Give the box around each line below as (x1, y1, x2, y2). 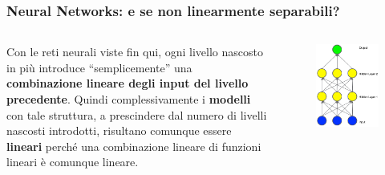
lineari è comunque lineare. (6, 153, 139, 170)
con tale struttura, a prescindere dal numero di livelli (6, 106, 267, 123)
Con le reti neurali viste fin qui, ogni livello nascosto (6, 43, 263, 60)
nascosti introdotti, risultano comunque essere (6, 122, 232, 139)
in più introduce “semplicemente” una (6, 59, 192, 75)
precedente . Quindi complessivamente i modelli (6, 91, 251, 107)
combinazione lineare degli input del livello (6, 75, 249, 92)
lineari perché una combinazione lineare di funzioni (6, 137, 261, 154)
